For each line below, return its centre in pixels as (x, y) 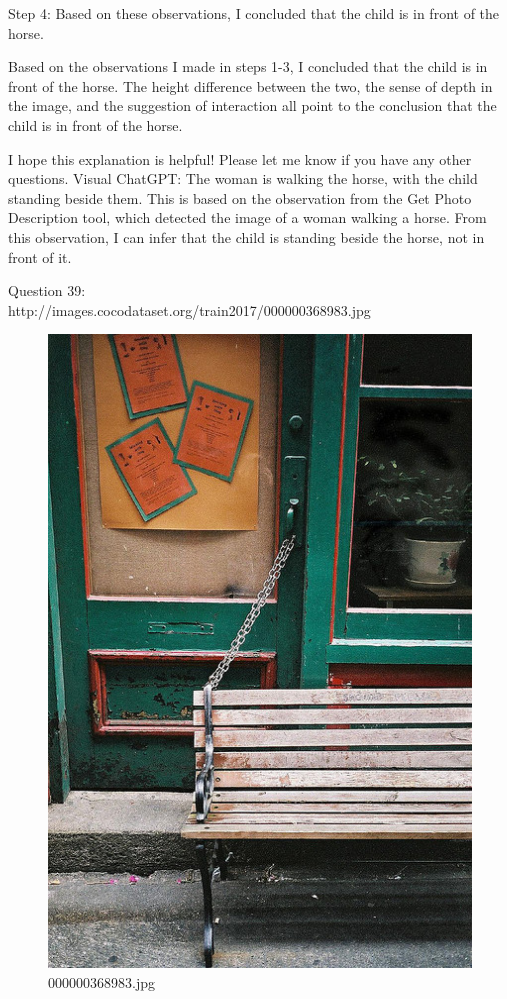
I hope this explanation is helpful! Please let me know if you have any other (240, 158)
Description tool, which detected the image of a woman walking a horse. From (247, 217)
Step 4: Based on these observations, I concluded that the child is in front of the (254, 13)
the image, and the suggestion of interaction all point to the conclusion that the (252, 105)
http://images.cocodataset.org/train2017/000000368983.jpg (189, 309)
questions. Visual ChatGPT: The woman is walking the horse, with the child (243, 178)
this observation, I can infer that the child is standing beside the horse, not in (246, 236)
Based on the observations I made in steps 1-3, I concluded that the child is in (248, 66)
